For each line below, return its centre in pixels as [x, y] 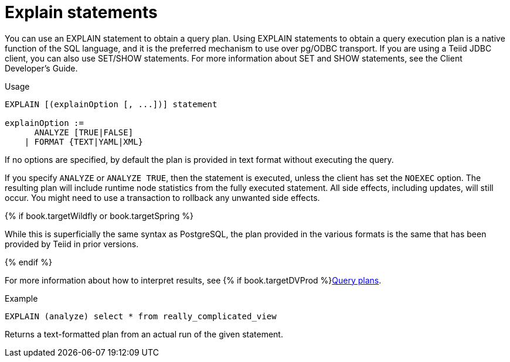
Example [21, 298]
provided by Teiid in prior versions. [72, 244]
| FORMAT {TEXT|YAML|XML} [84, 141]
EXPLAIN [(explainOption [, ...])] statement [111, 104]
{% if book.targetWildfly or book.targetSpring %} [99, 216]
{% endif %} [28, 262]
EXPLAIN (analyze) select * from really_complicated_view [141, 316]
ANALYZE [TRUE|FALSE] [84, 132]
